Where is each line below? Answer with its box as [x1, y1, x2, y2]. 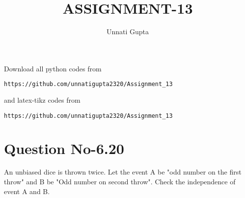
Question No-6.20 [4, 138, 124, 158]
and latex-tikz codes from [4, 94, 81, 105]
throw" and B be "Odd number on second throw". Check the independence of [4, 176, 236, 186]
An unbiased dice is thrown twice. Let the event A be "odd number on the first [4, 167, 242, 177]
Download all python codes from [4, 63, 102, 73]
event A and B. [4, 186, 50, 196]
